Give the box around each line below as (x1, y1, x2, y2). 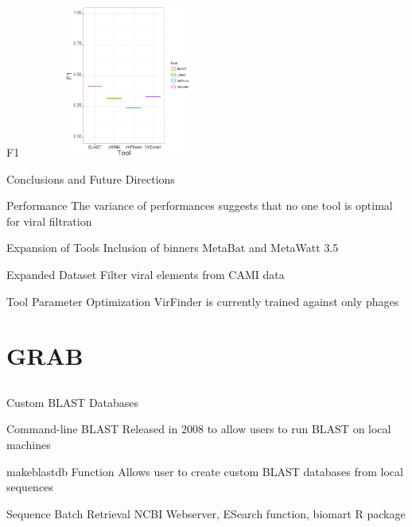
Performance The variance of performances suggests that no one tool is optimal (6, 197, 393, 214)
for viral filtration (6, 212, 92, 229)
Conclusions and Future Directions (6, 170, 175, 187)
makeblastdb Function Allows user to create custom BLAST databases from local (6, 463, 403, 479)
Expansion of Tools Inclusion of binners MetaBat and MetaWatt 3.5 (6, 239, 339, 256)
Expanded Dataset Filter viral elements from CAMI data (6, 265, 285, 282)
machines (6, 436, 51, 453)
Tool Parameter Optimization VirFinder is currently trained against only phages (6, 293, 399, 309)
